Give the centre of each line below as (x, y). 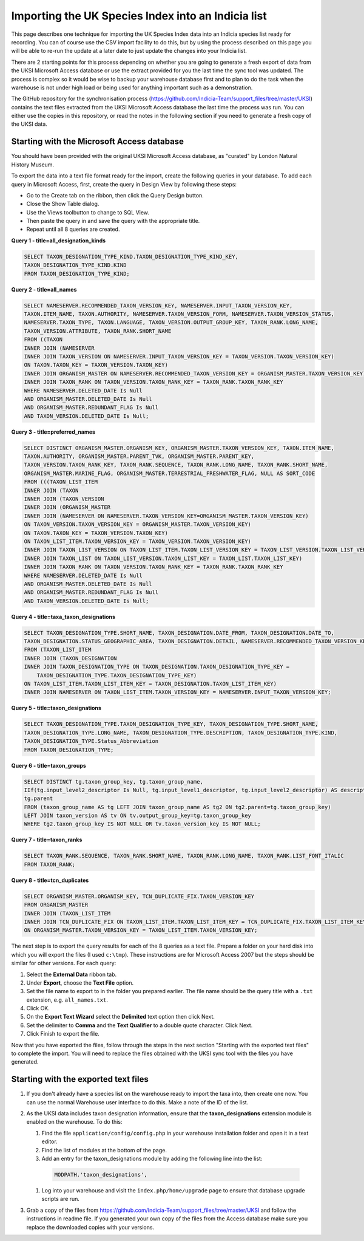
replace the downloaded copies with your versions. (90, 1227)
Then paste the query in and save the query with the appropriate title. (113, 221)
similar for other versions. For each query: (64, 963)
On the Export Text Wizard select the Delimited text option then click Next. (121, 1017)
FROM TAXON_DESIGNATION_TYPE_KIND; (77, 274)
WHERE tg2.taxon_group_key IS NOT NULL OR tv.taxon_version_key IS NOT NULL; (142, 824)
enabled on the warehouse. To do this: (74, 1122)
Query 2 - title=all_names (44, 289)
